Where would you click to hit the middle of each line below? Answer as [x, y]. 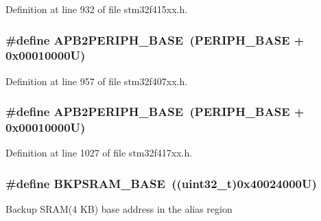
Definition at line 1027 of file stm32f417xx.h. [99, 153]
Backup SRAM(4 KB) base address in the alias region [119, 209]
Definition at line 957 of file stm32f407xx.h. [97, 81]
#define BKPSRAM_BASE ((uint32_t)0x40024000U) [161, 183]
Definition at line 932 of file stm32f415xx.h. [97, 9]
